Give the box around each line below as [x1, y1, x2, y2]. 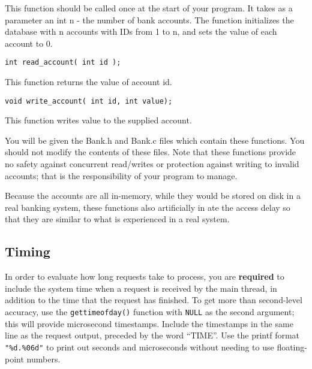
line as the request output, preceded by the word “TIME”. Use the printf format [5, 329, 300, 341]
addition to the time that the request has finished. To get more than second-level [5, 294, 302, 306]
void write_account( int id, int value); [5, 96, 173, 105]
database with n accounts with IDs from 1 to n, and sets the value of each [5, 25, 277, 38]
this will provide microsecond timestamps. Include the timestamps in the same [5, 317, 293, 329]
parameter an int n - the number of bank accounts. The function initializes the [5, 13, 294, 26]
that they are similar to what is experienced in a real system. [5, 213, 230, 225]
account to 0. [5, 37, 53, 49]
